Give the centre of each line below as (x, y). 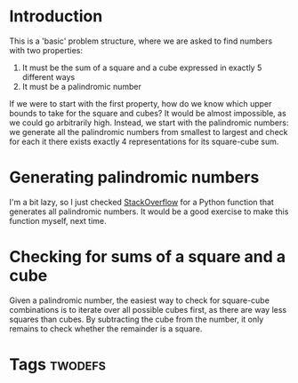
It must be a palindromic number (82, 86)
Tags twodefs (58, 364)
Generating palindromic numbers (134, 177)
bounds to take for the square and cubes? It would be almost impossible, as (148, 113)
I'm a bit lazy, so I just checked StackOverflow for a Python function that (141, 202)
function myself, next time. (58, 220)
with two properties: (46, 50)
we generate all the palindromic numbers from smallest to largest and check (149, 132)
